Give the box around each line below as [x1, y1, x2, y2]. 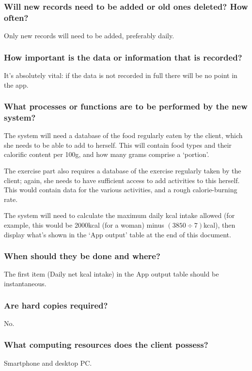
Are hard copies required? [4, 299, 108, 311]
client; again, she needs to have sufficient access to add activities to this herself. [4, 175, 240, 185]
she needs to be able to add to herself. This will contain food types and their [4, 139, 232, 150]
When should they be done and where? [4, 250, 160, 262]
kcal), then [204, 220, 236, 230]
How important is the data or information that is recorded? [4, 51, 242, 63]
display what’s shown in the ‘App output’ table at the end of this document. [4, 229, 231, 239]
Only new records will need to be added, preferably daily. [4, 31, 174, 41]
